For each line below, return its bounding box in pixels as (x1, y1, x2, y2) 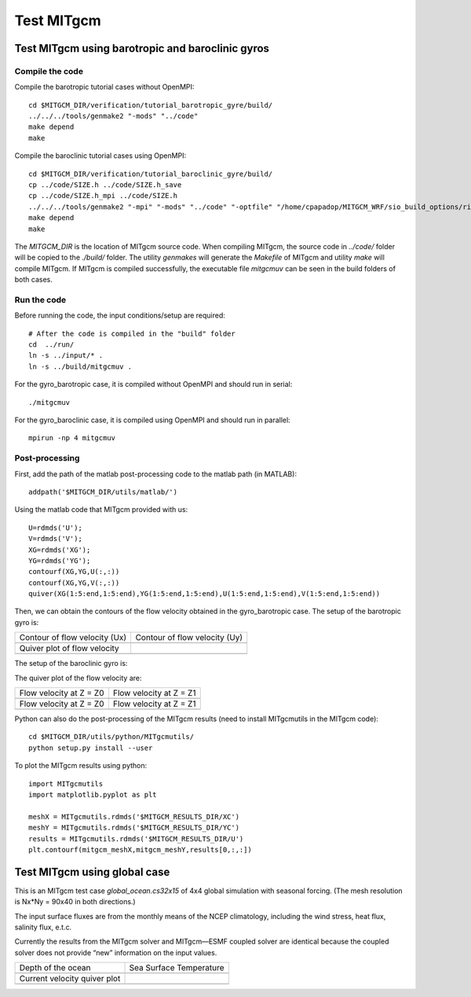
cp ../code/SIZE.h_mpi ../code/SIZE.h (28, 191, 178, 201)
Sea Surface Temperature (129, 962, 225, 973)
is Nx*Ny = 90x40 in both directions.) (14, 897, 137, 907)
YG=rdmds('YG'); (28, 556, 91, 565)
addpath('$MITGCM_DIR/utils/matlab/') (28, 487, 178, 496)
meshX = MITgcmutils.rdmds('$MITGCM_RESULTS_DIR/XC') (28, 812, 239, 821)
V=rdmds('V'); (28, 535, 82, 543)
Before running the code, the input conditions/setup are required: (14, 311, 225, 320)
